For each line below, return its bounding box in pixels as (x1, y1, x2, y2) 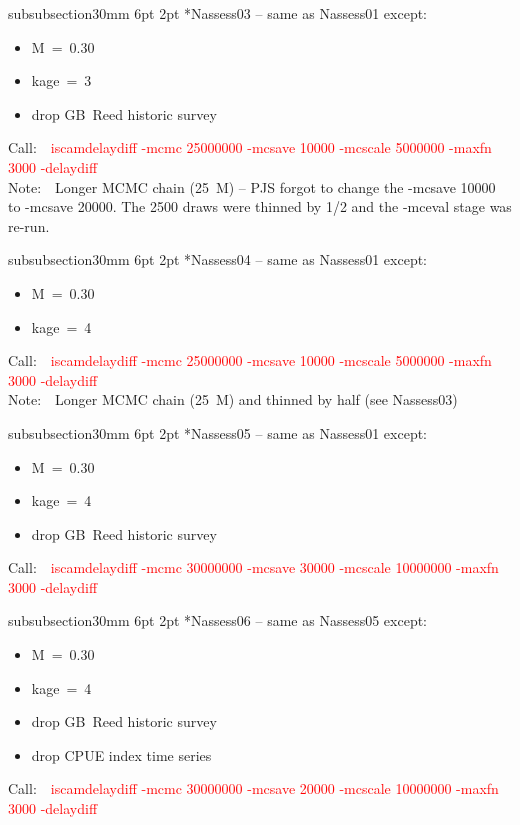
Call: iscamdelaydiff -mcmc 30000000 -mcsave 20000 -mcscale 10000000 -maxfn (8, 778, 499, 799)
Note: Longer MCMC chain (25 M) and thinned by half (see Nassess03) (8, 389, 458, 410)
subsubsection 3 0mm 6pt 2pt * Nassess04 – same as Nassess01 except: (8, 249, 428, 270)
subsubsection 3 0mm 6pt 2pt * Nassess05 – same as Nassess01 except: (8, 422, 428, 443)
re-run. (8, 215, 50, 236)
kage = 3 (31, 70, 92, 91)
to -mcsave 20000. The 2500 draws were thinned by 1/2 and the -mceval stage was (8, 196, 512, 217)
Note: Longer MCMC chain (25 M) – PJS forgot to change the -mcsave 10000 (8, 176, 496, 197)
